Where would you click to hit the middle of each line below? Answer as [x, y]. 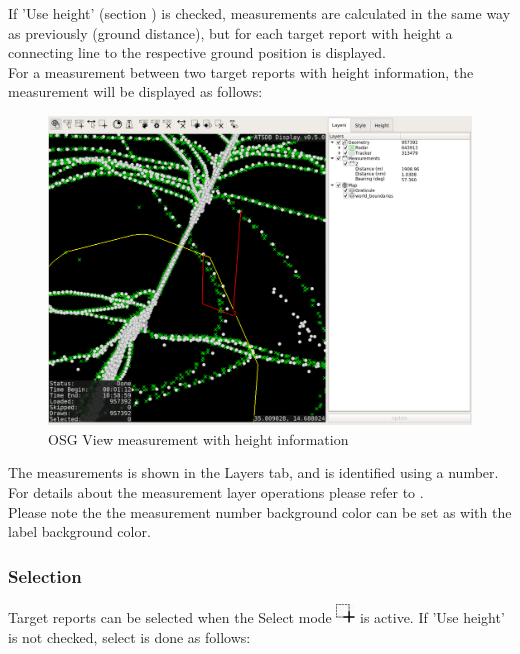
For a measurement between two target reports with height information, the [241, 71]
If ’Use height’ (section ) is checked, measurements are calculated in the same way [259, 13]
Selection [45, 575]
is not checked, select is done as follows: [129, 636]
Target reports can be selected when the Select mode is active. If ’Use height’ [256, 616]
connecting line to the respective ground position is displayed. [197, 52]
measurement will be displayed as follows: [135, 91]
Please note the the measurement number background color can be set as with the [260, 511]
